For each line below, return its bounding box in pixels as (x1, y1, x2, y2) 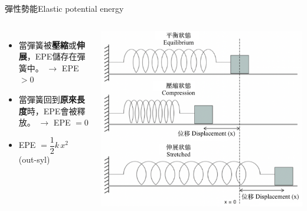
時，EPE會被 (27, 104, 77, 117)
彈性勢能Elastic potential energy (5, 2, 124, 14)
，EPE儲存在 (27, 50, 77, 62)
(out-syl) (18, 153, 50, 165)
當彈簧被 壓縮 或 (18, 38, 77, 51)
